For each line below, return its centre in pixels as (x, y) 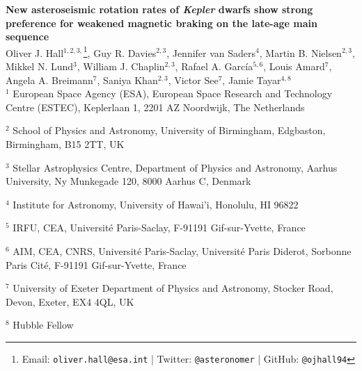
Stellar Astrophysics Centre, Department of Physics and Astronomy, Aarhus (175, 167)
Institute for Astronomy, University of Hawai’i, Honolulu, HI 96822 (156, 204)
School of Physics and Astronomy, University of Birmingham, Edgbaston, (169, 130)
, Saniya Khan (127, 80)
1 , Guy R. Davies (120, 51)
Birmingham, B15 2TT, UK (65, 144)
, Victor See (193, 80)
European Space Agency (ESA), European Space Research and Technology (173, 93)
